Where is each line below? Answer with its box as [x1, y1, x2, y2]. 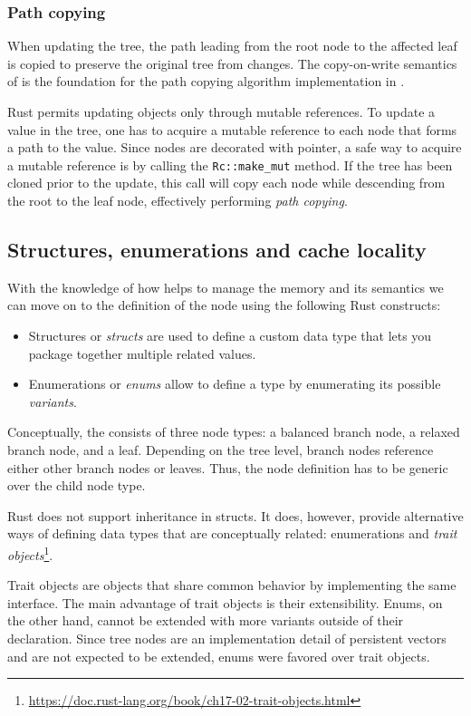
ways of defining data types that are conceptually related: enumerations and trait [7, 524, 457, 543]
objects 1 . [7, 542, 53, 564]
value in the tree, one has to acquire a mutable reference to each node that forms [7, 120, 457, 139]
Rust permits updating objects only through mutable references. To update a [7, 102, 436, 121]
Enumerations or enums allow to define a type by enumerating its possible [28, 374, 441, 393]
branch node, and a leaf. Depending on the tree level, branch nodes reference [7, 440, 434, 459]
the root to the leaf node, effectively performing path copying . [7, 191, 348, 210]
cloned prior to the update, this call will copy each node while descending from [7, 173, 446, 192]
